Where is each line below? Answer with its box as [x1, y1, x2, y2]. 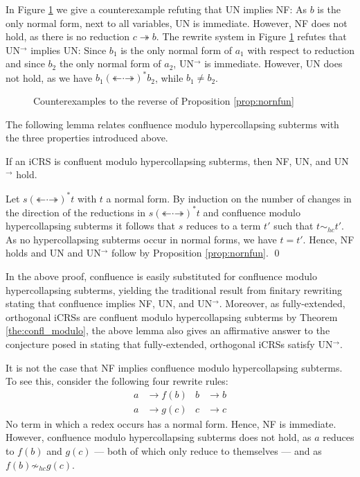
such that [273, 218, 314, 233]
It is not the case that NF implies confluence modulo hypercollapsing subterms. [6, 360, 343, 374]
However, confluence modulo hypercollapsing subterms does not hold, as [6, 430, 312, 444]
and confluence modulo [203, 205, 300, 219]
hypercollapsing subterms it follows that [6, 218, 176, 233]
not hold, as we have [6, 70, 93, 85]
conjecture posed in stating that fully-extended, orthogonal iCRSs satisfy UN [6, 336, 333, 351]
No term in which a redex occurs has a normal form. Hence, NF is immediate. [6, 416, 336, 431]
